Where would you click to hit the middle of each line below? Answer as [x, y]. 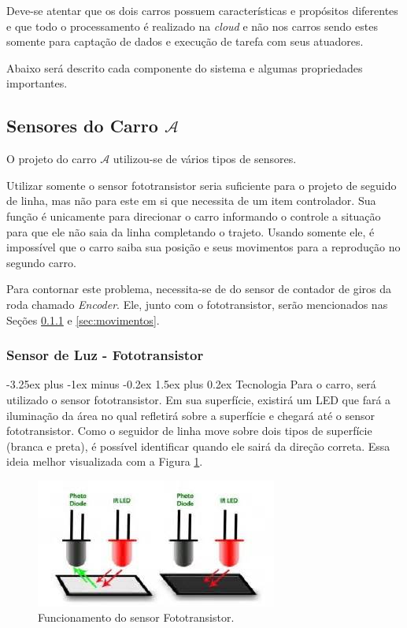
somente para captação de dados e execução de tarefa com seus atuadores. [185, 41]
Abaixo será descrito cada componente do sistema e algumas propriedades [185, 67]
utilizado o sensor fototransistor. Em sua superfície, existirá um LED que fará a [199, 399]
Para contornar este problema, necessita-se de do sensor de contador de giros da [199, 289]
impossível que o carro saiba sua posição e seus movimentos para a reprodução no [203, 247]
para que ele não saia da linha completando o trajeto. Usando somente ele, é [191, 231]
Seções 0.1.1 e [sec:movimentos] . [83, 320]
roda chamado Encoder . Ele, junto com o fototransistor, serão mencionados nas [197, 304]
